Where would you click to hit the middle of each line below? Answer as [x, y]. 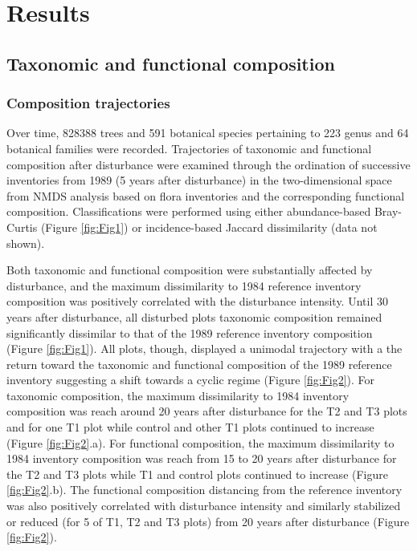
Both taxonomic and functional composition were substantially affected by [190, 270]
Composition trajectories [88, 103]
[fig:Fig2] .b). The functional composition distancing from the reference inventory [204, 490]
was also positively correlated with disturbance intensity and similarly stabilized [204, 506]
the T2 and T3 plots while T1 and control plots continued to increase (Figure [197, 474]
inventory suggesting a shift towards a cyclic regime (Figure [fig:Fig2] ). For [191, 380]
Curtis [22, 227]
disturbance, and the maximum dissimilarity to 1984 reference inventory [184, 285]
